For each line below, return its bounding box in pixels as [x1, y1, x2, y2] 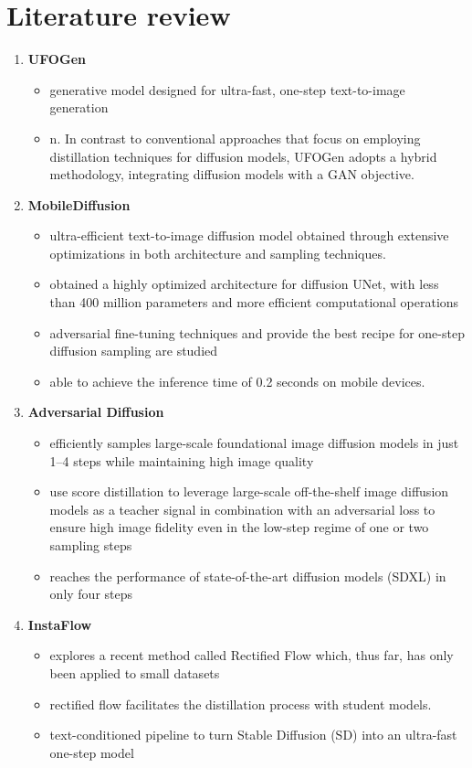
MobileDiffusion [27, 195, 131, 214]
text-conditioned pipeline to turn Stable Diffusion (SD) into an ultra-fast [49, 725, 457, 744]
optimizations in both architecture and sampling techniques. [49, 243, 386, 262]
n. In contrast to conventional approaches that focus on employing [49, 128, 421, 147]
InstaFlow [27, 614, 92, 634]
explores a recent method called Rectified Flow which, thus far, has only [49, 645, 454, 665]
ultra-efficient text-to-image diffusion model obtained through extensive [49, 226, 449, 245]
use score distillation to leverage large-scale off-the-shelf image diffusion [49, 482, 449, 501]
